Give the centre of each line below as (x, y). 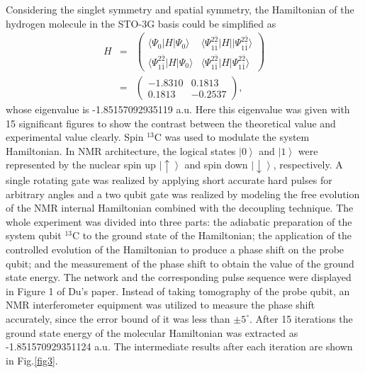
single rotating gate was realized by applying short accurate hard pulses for (169, 179)
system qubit (34, 235)
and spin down (216, 165)
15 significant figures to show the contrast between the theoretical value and (171, 123)
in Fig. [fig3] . (32, 360)
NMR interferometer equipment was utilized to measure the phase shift (161, 305)
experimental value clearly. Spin (75, 137)
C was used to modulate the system (232, 137)
